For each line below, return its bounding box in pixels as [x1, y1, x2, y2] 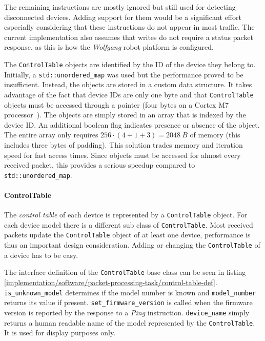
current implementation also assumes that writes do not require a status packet [4, 31, 254, 42]
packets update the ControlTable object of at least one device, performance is [4, 229, 251, 240]
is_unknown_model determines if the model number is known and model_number [4, 287, 256, 297]
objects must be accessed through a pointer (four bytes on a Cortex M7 [4, 99, 229, 110]
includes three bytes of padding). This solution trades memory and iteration [4, 139, 243, 150]
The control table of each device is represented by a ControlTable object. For [4, 209, 248, 220]
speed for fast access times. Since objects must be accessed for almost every [4, 149, 241, 160]
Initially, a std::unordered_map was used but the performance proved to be [4, 69, 243, 79]
